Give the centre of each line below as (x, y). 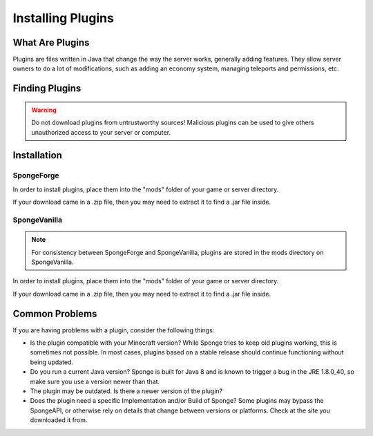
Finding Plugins (47, 89)
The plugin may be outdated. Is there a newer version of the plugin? (126, 391)
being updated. (52, 362)
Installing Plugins (63, 18)
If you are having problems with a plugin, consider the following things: (114, 330)
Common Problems (55, 313)
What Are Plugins (51, 42)
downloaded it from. (59, 420)
